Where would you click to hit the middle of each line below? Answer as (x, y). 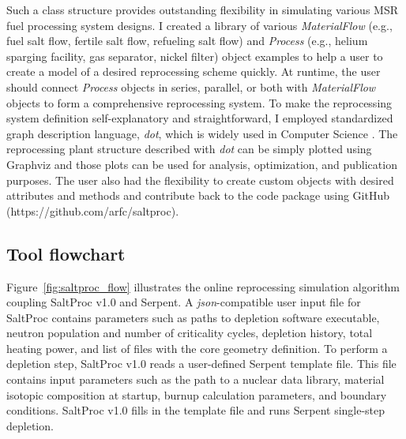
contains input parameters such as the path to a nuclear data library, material (195, 379)
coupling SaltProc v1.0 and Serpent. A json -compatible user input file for (184, 302)
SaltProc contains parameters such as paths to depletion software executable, (193, 317)
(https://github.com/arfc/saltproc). (93, 210)
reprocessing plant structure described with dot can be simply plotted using (189, 149)
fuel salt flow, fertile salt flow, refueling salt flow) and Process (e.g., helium (187, 41)
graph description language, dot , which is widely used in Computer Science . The (202, 133)
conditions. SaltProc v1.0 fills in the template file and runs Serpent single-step (196, 410)
